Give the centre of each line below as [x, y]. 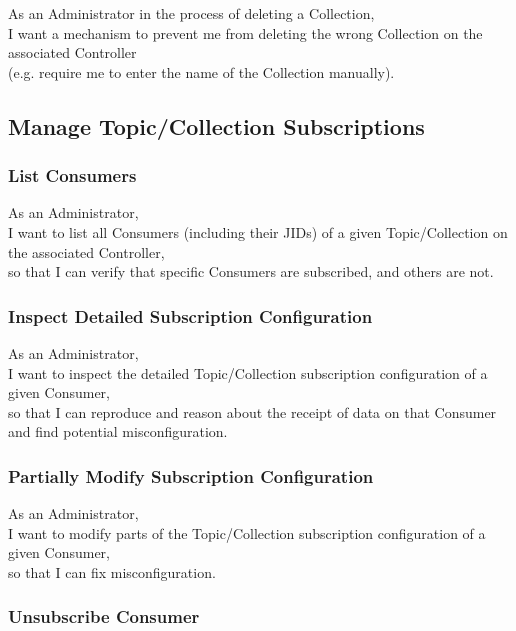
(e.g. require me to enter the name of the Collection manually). [201, 71]
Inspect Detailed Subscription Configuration [190, 315]
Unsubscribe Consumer [104, 616]
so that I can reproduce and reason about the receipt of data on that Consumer [252, 411]
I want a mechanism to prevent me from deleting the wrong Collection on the [245, 32]
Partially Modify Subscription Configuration [191, 475]
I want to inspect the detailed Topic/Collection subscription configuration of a [248, 372]
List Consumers [72, 175]
